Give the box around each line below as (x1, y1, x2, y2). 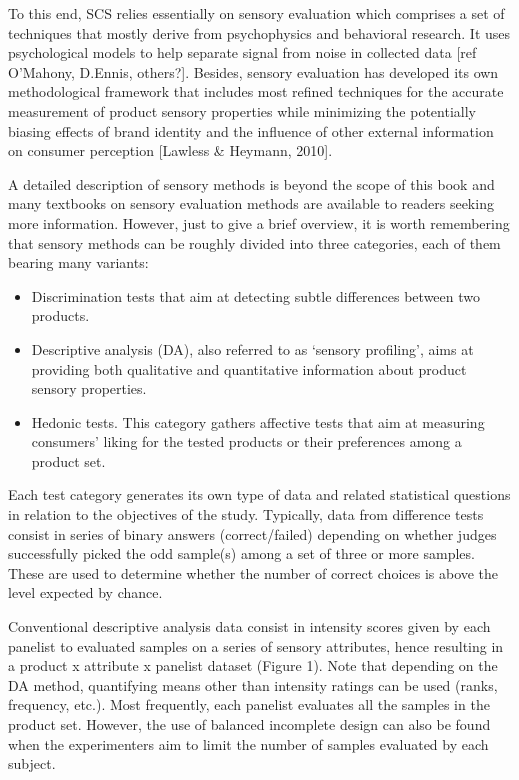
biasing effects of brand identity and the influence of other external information (8, 120, 494, 141)
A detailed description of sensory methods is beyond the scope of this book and (8, 173, 495, 194)
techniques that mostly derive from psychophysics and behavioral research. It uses (8, 22, 511, 43)
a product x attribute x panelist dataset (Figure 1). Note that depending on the (8, 655, 498, 676)
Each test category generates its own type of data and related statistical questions (8, 484, 511, 505)
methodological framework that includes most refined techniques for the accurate (8, 81, 504, 102)
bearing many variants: (8, 252, 149, 273)
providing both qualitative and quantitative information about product (31, 358, 467, 379)
